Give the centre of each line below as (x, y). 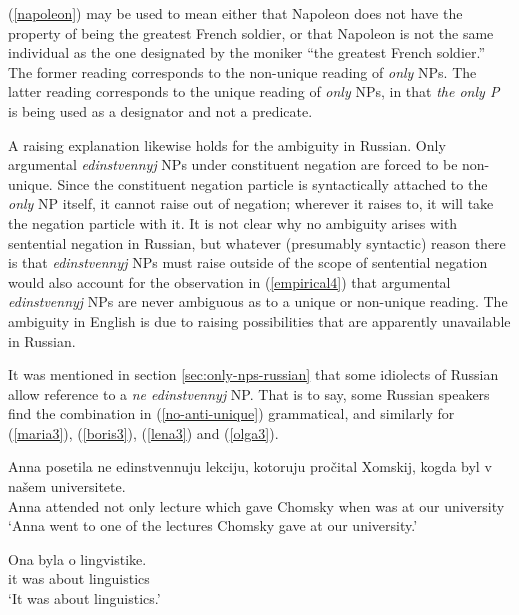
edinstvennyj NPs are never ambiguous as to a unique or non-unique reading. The (258, 301)
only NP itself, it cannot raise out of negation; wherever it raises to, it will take (251, 203)
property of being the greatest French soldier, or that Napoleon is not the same (251, 32)
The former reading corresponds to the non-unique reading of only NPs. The (242, 71)
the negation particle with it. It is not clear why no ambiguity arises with (233, 222)
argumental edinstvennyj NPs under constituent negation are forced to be (233, 164)
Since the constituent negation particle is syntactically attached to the (272, 183)
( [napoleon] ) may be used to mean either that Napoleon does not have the (235, 13)
